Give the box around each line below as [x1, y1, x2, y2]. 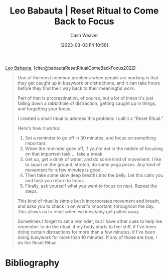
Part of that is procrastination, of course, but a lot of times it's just [17, 95, 154, 101]
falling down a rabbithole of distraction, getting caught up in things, [17, 100, 157, 106]
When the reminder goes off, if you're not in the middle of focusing [25, 146, 163, 152]
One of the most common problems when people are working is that [17, 74, 159, 80]
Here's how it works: [17, 125, 60, 131]
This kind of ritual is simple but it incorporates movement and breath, [17, 198, 160, 204]
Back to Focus [54, 16, 114, 27]
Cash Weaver [70, 32, 98, 38]
